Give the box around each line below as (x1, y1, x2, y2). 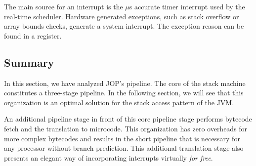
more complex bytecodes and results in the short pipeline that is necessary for (4, 133, 240, 143)
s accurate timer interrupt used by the (129, 1, 245, 11)
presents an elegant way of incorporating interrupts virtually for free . (4, 152, 213, 163)
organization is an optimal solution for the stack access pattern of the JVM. (4, 97, 234, 107)
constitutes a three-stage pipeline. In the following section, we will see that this (4, 87, 244, 98)
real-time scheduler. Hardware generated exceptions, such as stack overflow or (4, 11, 239, 21)
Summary (4, 54, 54, 70)
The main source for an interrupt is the (4, 1, 123, 11)
